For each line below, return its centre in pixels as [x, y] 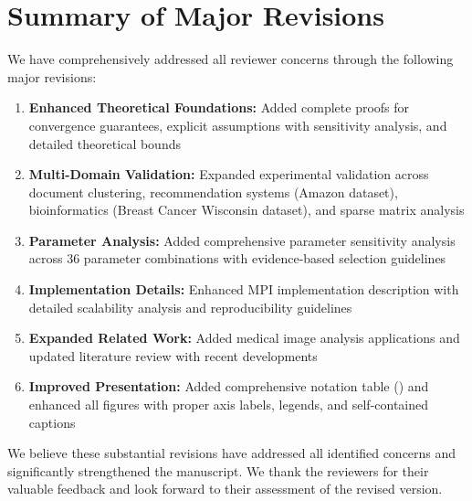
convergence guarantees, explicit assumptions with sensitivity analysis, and [238, 125]
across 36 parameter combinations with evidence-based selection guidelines [237, 258]
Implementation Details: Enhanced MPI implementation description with [244, 289]
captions [52, 422]
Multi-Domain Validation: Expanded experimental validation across [229, 174]
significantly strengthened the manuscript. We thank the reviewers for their [218, 470]
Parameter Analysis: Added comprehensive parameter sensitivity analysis [242, 240]
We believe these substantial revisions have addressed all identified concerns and [232, 453]
